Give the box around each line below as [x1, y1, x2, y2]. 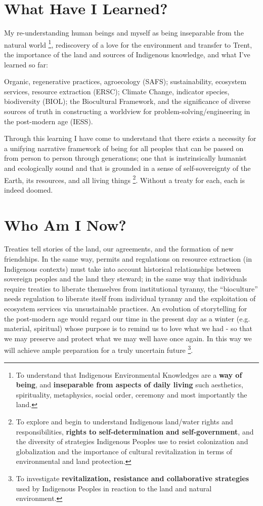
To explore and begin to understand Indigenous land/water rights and [16, 416, 233, 427]
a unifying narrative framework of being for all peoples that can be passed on [4, 142, 244, 153]
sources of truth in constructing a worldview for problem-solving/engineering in [4, 105, 250, 116]
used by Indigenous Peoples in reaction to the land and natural [16, 483, 212, 493]
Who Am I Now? [4, 214, 126, 235]
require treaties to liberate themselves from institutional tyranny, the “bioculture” [4, 283, 258, 294]
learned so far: [4, 59, 48, 69]
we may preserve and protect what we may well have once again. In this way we [4, 333, 252, 343]
